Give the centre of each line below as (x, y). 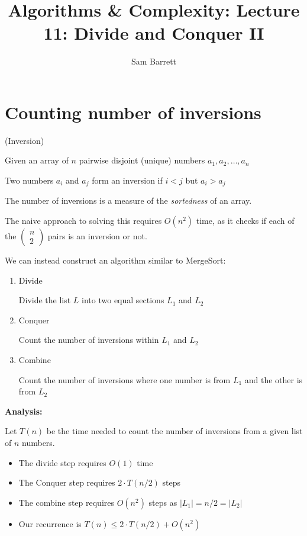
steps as (163, 502)
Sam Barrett (154, 61)
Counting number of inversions (133, 112)
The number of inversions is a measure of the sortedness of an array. (128, 200)
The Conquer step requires (67, 482)
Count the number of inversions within (89, 340)
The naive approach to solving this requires (83, 221)
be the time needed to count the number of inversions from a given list (174, 431)
